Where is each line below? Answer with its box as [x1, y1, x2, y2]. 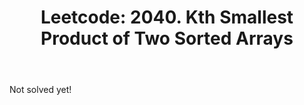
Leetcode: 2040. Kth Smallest [40, 6, 294, 29]
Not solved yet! [9, 84, 72, 96]
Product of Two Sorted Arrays [40, 27, 294, 50]
